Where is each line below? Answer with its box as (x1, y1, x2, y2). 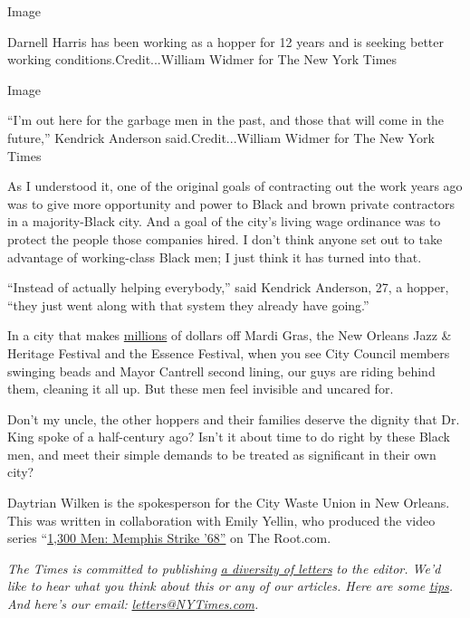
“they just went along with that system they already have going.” (7, 295, 369, 314)
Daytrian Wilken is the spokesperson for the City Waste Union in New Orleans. (7, 493, 450, 512)
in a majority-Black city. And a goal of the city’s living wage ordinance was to (7, 212, 441, 231)
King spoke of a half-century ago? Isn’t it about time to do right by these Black (7, 427, 450, 446)
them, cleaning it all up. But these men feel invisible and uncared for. (7, 379, 394, 398)
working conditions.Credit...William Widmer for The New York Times (7, 50, 398, 69)
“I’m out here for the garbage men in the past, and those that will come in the (7, 110, 445, 129)
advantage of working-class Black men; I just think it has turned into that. (7, 247, 422, 266)
